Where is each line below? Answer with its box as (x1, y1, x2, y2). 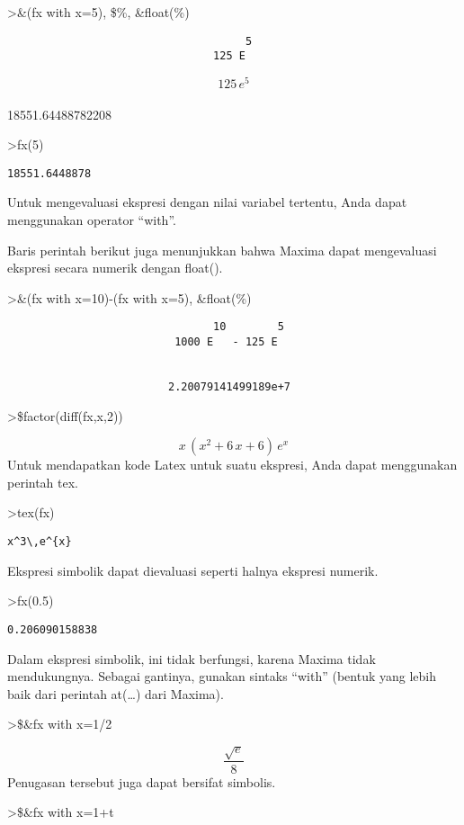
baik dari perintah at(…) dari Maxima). (7, 684, 224, 703)
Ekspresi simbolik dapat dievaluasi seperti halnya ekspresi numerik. (7, 560, 379, 579)
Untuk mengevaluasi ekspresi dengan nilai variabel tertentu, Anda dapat (7, 193, 407, 211)
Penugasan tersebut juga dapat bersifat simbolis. (7, 772, 276, 791)
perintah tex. (7, 472, 79, 491)
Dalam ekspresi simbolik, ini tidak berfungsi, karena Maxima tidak (7, 649, 376, 668)
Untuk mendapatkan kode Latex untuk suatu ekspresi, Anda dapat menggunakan (7, 455, 458, 474)
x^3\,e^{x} (7, 535, 72, 549)
